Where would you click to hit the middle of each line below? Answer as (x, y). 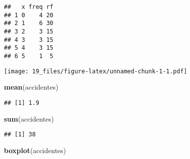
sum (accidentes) (29, 118)
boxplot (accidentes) (35, 150)
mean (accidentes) (31, 87)
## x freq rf (29, 7)
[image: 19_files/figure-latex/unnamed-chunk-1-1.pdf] (96, 71)
